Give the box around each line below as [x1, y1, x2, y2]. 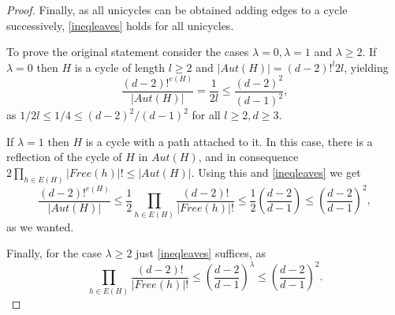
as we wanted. [6, 218, 74, 234]
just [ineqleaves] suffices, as [136, 245, 266, 261]
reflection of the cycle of [6, 148, 122, 165]
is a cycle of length [74, 58, 166, 75]
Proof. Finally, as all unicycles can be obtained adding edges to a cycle [6, 2, 348, 17]
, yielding [344, 58, 389, 75]
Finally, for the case [6, 245, 102, 261]
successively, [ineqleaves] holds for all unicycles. [6, 17, 234, 33]
